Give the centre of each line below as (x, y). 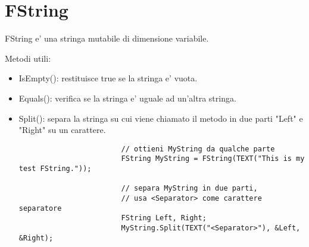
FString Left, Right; (164, 218)
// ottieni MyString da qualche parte (198, 149)
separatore (40, 208)
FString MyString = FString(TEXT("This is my (213, 159)
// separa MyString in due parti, (189, 189)
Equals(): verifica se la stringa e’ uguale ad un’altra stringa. (127, 98)
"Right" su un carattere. (62, 130)
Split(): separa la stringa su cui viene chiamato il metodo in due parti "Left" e (161, 118)
